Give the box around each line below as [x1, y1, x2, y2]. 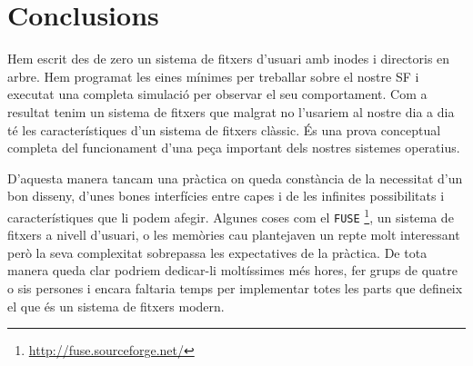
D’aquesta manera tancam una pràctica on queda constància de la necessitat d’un [7, 168, 463, 187]
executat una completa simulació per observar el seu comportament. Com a [7, 84, 428, 104]
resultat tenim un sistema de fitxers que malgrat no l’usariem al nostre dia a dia [7, 102, 455, 121]
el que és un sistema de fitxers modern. [7, 296, 225, 315]
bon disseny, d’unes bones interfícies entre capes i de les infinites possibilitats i [7, 186, 445, 205]
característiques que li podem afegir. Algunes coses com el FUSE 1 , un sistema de [7, 204, 454, 226]
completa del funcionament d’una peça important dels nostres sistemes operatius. [7, 138, 460, 157]
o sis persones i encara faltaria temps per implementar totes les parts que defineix [7, 278, 463, 297]
